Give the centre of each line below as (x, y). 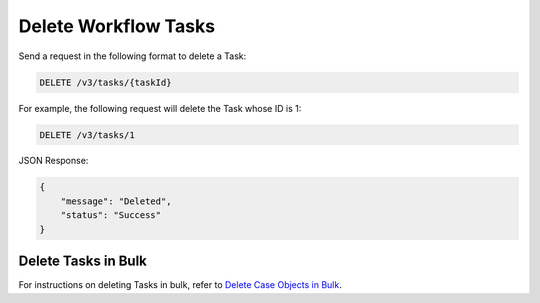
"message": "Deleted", (116, 201)
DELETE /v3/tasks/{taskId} (105, 82)
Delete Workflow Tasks (116, 26)
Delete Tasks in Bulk (82, 261)
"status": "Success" (111, 215)
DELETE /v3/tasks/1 (87, 134)
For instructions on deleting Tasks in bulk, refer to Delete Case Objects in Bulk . (180, 285)
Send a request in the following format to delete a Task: (132, 56)
